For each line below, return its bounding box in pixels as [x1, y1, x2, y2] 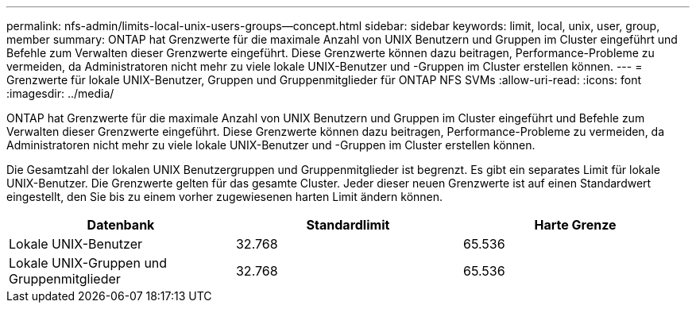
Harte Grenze [534, 217, 617, 233]
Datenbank [87, 217, 155, 233]
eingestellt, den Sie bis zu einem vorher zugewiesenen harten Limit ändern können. [6, 190, 443, 203]
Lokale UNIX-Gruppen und [9, 255, 168, 271]
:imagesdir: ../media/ [6, 87, 114, 100]
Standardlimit [306, 217, 390, 233]
